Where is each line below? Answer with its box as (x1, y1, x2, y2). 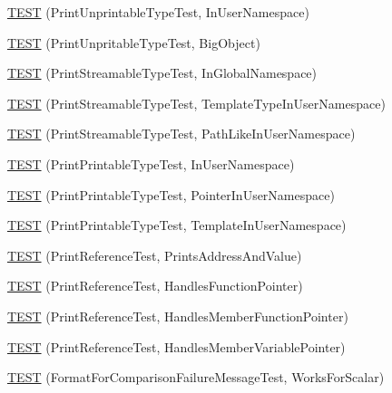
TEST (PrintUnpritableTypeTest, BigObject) (7, 33, 260, 52)
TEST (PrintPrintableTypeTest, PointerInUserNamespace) (7, 185, 335, 204)
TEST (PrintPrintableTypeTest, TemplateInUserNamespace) (7, 216, 347, 235)
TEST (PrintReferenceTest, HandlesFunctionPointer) (7, 276, 303, 295)
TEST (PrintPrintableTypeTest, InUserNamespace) (7, 154, 295, 173)
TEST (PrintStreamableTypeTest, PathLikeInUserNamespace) (7, 124, 356, 143)
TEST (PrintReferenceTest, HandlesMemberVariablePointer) (7, 337, 346, 356)
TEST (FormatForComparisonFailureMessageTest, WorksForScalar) (7, 368, 385, 387)
